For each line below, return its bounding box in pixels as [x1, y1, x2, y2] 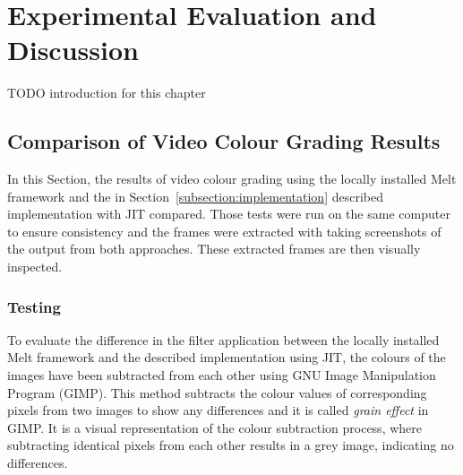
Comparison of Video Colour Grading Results [7, 127, 441, 155]
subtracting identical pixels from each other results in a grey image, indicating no [7, 436, 454, 454]
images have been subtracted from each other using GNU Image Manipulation [7, 366, 436, 384]
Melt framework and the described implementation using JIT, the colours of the [7, 348, 446, 367]
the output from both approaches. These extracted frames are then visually [7, 239, 421, 258]
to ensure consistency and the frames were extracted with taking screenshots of [7, 221, 442, 240]
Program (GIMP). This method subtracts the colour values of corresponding [7, 383, 427, 402]
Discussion [7, 31, 139, 68]
